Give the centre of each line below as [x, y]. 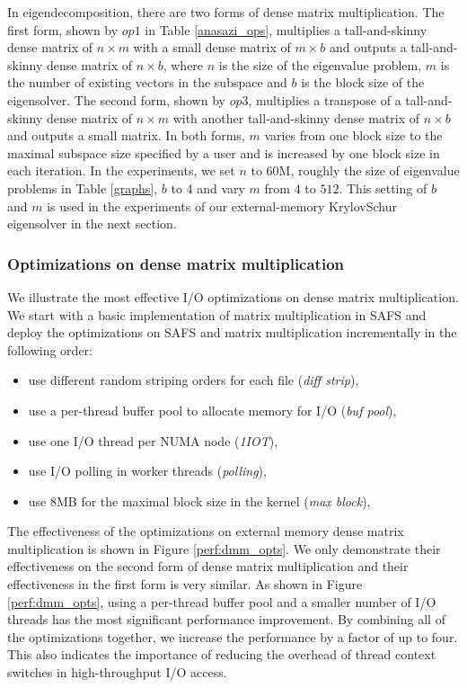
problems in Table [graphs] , [83, 188]
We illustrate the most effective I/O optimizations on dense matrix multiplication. [233, 296]
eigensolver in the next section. [92, 223]
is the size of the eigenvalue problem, [320, 64]
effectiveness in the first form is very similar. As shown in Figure [185, 584]
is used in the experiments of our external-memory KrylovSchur [222, 206]
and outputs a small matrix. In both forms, [126, 135]
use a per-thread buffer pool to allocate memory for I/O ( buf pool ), [212, 410]
